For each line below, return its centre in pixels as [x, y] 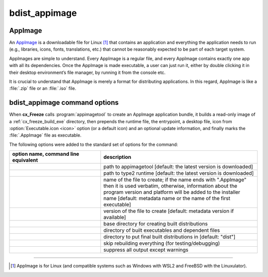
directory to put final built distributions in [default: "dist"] [169, 237]
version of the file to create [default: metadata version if [169, 211]
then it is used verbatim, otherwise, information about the [170, 186]
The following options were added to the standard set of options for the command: [94, 144]
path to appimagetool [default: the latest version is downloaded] [178, 167]
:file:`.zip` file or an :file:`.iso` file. [43, 88]
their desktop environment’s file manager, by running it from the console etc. [87, 72]
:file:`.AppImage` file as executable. [45, 135]
